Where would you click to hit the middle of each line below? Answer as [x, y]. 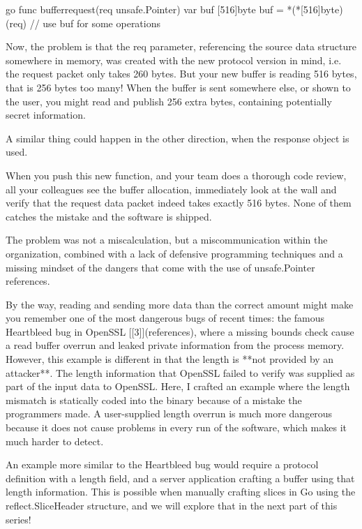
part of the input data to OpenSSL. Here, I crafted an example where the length [178, 386]
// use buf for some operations [95, 23]
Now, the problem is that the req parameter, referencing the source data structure [181, 46]
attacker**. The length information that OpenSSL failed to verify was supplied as [180, 372]
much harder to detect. [55, 441]
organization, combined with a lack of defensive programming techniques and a [174, 253]
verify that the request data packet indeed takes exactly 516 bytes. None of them [179, 203]
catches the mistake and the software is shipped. [109, 216]
